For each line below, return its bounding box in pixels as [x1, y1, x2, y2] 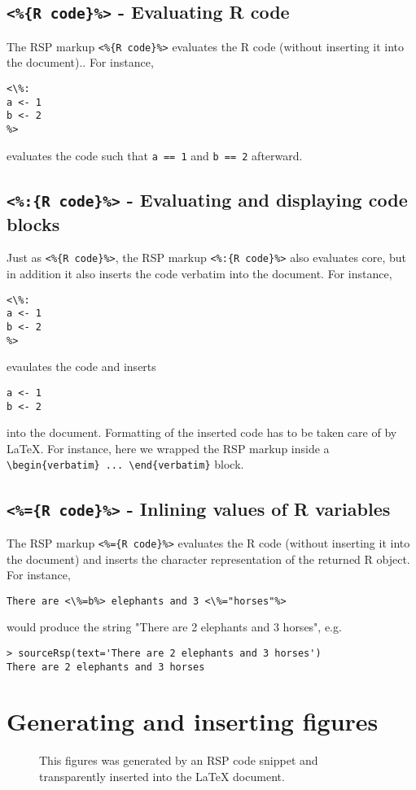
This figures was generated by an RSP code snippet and [39, 752, 318, 769]
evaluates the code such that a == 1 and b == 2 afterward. [7, 146, 303, 164]
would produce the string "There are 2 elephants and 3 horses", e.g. [7, 618, 342, 635]
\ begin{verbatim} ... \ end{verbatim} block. [7, 456, 244, 473]
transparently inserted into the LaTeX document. [39, 768, 285, 785]
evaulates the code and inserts [7, 358, 156, 375]
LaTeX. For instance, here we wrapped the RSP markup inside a [7, 439, 330, 456]
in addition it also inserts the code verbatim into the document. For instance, [7, 265, 392, 282]
